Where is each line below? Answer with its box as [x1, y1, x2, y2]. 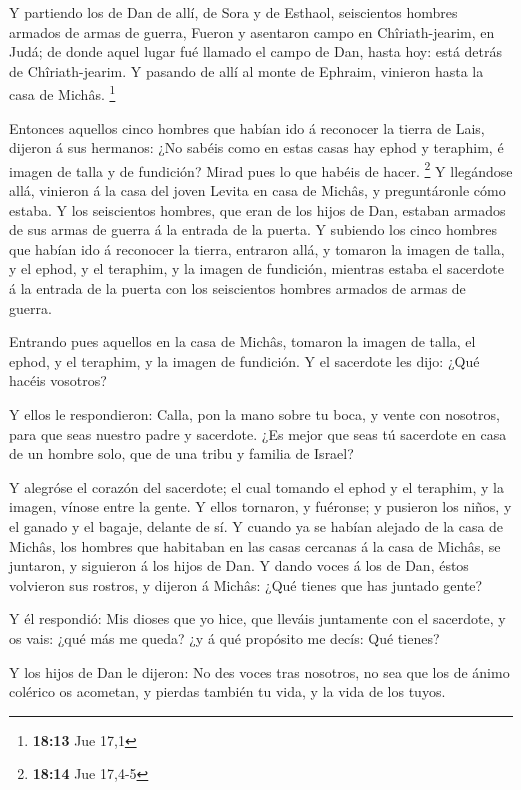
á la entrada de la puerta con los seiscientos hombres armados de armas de [9, 278, 466, 299]
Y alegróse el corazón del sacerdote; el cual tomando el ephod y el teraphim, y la [9, 476, 504, 497]
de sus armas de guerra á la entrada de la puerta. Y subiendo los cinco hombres [9, 219, 497, 240]
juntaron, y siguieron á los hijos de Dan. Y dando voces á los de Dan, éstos [9, 555, 469, 576]
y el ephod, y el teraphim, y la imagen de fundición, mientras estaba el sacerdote [9, 258, 504, 279]
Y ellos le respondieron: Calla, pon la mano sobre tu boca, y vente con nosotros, [9, 404, 500, 424]
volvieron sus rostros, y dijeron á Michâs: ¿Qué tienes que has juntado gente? [9, 574, 483, 595]
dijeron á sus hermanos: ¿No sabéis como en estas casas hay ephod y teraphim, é [9, 137, 504, 158]
